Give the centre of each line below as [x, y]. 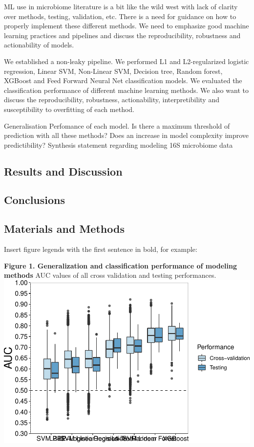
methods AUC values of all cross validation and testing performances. [110, 275]
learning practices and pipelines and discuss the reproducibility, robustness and [122, 35]
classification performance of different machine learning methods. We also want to [126, 90]
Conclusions [35, 200]
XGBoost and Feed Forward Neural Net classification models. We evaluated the [123, 80]
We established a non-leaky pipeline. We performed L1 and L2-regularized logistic [127, 61]
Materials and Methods [64, 229]
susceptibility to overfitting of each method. [69, 109]
